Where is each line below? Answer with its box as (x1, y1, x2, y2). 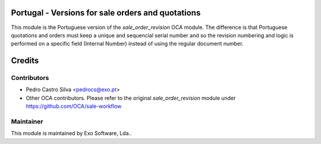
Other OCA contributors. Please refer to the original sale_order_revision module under (26, 94, 236, 101)
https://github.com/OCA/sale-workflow (26, 103, 122, 110)
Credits (11, 56, 39, 66)
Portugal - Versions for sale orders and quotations (11, 8, 201, 18)
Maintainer (11, 117, 43, 126)
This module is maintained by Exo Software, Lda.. (11, 130, 132, 137)
